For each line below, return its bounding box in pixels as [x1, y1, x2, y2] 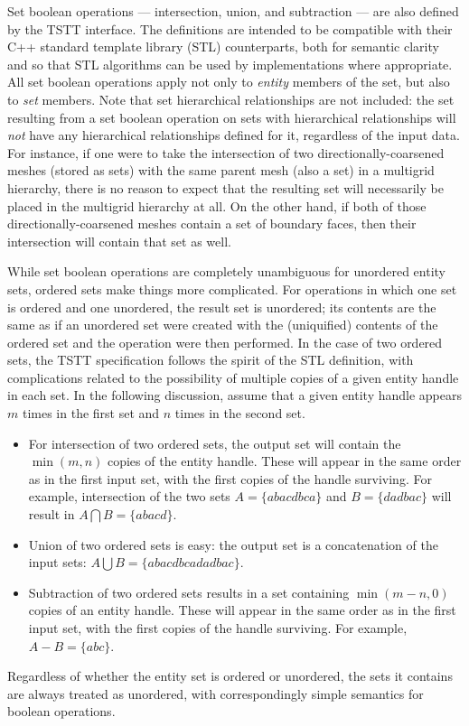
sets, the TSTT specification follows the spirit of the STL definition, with [7, 350, 414, 369]
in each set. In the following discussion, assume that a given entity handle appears [7, 386, 463, 405]
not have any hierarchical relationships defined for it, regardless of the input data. [7, 126, 460, 144]
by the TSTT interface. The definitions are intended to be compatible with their [7, 19, 453, 38]
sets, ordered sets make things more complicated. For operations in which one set [7, 279, 457, 298]
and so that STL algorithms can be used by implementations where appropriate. [7, 54, 453, 73]
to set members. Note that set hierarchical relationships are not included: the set [7, 89, 455, 108]
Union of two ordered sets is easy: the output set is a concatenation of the [28, 535, 438, 554]
